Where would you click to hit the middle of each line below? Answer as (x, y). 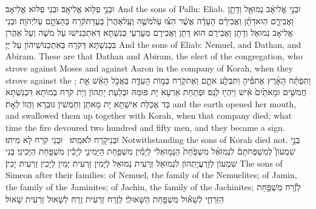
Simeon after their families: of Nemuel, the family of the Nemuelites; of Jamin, (151, 175)
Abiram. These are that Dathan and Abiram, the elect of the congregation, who (154, 56)
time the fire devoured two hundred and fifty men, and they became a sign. (145, 127)
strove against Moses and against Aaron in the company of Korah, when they (150, 68)
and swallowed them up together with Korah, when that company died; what (149, 115)
